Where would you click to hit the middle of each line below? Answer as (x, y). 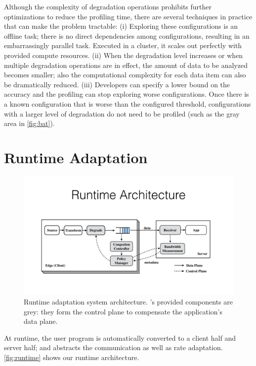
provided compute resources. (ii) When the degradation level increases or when (124, 55)
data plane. (41, 321)
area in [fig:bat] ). (29, 123)
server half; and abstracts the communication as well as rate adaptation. (113, 347)
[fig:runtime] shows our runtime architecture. (72, 357)
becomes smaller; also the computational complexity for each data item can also (125, 75)
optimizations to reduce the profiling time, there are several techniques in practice (128, 16)
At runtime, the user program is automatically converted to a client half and (120, 337)
